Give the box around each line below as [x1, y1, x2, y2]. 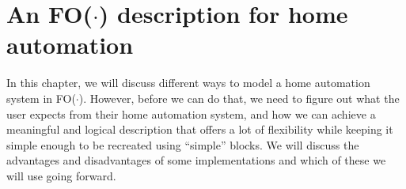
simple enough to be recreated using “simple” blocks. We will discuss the [6, 136, 359, 153]
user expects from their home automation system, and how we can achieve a [6, 105, 376, 122]
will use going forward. [6, 167, 116, 183]
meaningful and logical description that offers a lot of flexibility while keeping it [6, 121, 393, 138]
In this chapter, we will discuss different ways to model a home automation [6, 74, 370, 91]
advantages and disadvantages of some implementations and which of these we [6, 152, 386, 168]
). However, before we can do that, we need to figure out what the [78, 89, 400, 106]
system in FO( [6, 89, 76, 106]
